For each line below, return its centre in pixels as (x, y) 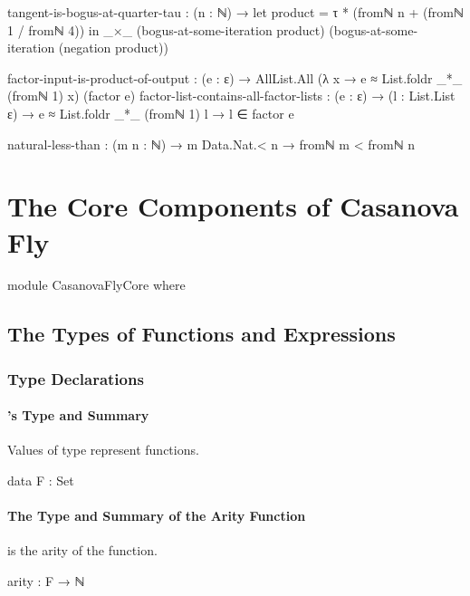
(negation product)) (113, 48)
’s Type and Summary (78, 415)
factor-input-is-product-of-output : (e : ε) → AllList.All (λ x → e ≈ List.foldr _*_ (235, 77)
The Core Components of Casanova (233, 206)
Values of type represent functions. (103, 450)
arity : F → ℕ (46, 581)
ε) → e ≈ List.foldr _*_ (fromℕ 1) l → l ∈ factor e (151, 113)
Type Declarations (76, 378)
